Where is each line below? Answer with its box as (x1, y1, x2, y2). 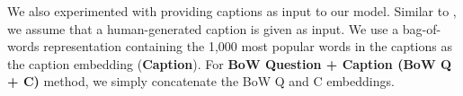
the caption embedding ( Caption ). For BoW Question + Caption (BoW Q (7, 54, 452, 73)
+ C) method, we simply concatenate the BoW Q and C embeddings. (7, 72, 395, 91)
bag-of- (402, 19, 441, 38)
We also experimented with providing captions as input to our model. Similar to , (7, 2, 457, 20)
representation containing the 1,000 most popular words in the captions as (43, 37, 452, 56)
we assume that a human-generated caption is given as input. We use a (7, 19, 399, 38)
